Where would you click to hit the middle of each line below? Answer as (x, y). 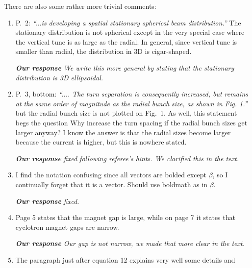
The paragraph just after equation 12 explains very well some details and (125, 259)
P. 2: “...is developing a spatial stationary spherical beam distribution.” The (128, 22)
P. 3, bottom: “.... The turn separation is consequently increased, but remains (132, 94)
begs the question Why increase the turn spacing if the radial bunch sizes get (131, 122)
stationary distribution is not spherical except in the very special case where (130, 32)
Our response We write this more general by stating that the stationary (125, 67)
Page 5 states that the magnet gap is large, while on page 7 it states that (125, 217)
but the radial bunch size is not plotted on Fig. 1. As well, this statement (126, 113)
